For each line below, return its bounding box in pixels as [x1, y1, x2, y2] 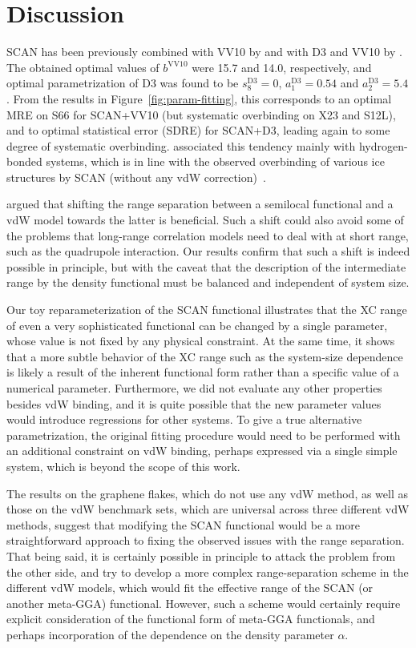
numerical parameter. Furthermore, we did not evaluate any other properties [6, 380, 382, 396]
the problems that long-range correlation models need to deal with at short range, [6, 227, 409, 244]
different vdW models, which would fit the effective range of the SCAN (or [6, 579, 374, 596]
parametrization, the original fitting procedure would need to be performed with [6, 426, 401, 443]
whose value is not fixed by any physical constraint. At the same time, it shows [6, 332, 395, 349]
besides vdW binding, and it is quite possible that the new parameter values [6, 395, 382, 412]
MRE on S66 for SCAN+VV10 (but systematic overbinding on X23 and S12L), [6, 106, 396, 123]
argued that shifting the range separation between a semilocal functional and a [6, 195, 394, 212]
